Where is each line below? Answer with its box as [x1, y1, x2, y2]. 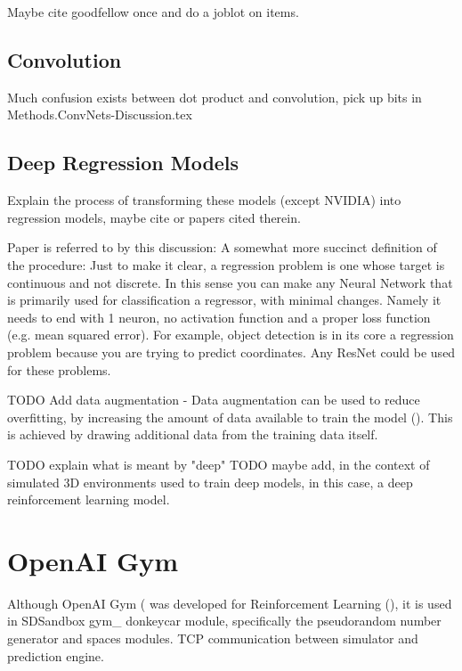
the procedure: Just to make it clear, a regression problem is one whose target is [7, 255, 445, 274]
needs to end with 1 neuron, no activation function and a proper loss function [7, 307, 431, 326]
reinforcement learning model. [7, 490, 170, 509]
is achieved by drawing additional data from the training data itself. [7, 425, 378, 444]
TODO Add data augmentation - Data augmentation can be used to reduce [7, 390, 420, 409]
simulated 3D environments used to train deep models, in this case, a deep [7, 472, 413, 491]
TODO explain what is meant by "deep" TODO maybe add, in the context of [7, 454, 430, 473]
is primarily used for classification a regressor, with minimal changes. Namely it [7, 290, 442, 309]
